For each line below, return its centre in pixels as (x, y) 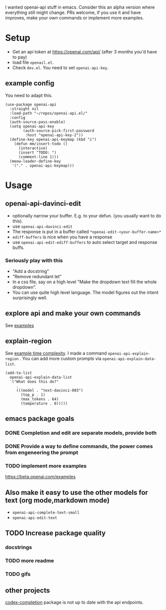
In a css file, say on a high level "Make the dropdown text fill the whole (84, 282)
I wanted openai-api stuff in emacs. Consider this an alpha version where (80, 7)
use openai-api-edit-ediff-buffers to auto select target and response (85, 242)
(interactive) (33, 148)
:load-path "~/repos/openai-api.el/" (49, 113)
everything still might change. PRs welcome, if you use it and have (73, 12)
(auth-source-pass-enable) (38, 122)
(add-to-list (19, 373)
